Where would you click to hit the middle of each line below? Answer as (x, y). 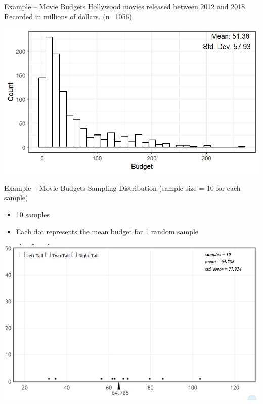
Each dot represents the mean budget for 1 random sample (107, 231)
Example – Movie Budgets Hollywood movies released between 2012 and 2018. (126, 6)
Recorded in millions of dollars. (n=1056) (68, 16)
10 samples (33, 214)
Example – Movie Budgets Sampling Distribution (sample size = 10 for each (122, 187)
